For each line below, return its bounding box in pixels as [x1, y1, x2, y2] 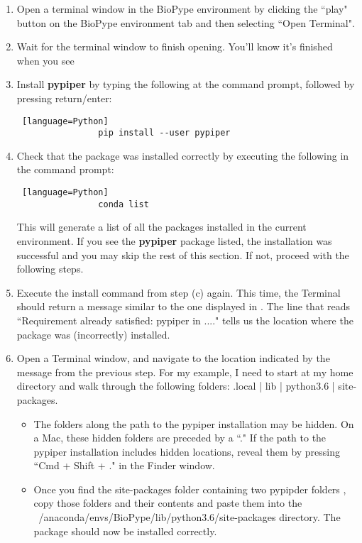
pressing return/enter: [16, 90, 112, 105]
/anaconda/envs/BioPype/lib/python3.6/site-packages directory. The [38, 510, 341, 525]
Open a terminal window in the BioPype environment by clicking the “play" [16, 1, 348, 16]
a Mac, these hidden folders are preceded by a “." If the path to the [33, 430, 327, 445]
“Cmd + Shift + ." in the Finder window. [33, 458, 215, 473]
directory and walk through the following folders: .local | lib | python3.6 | [16, 378, 335, 393]
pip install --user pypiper [98, 128, 231, 138]
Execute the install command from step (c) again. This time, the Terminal [16, 285, 341, 300]
